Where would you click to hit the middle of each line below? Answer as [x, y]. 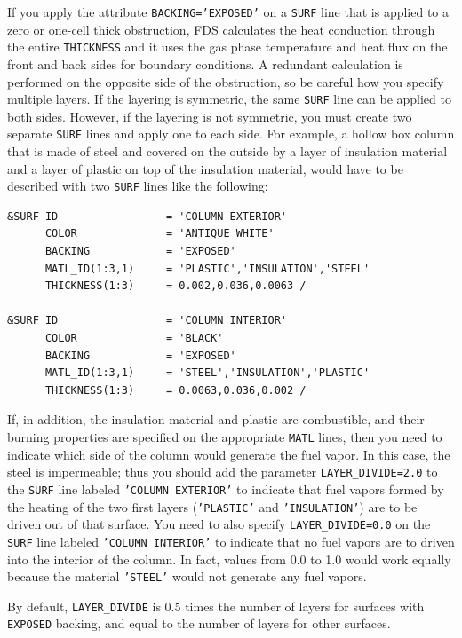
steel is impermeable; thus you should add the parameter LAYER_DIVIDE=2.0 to [223, 472]
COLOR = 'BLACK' [134, 338]
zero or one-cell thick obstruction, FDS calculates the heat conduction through [221, 29]
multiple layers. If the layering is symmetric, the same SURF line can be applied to [229, 99]
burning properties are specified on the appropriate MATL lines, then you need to [225, 436]
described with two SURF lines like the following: [138, 186]
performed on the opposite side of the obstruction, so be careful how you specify [226, 81]
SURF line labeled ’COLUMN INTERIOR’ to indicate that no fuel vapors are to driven [231, 541]
